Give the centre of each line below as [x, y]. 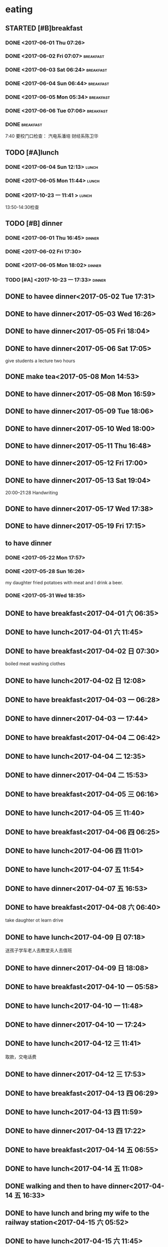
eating [19, 9]
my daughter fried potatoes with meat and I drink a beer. [64, 582]
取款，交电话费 [21, 1057]
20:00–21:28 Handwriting [32, 493]
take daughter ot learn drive [34, 920]
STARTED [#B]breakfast [44, 28]
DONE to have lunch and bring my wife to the [77, 1213]
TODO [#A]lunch [32, 152]
